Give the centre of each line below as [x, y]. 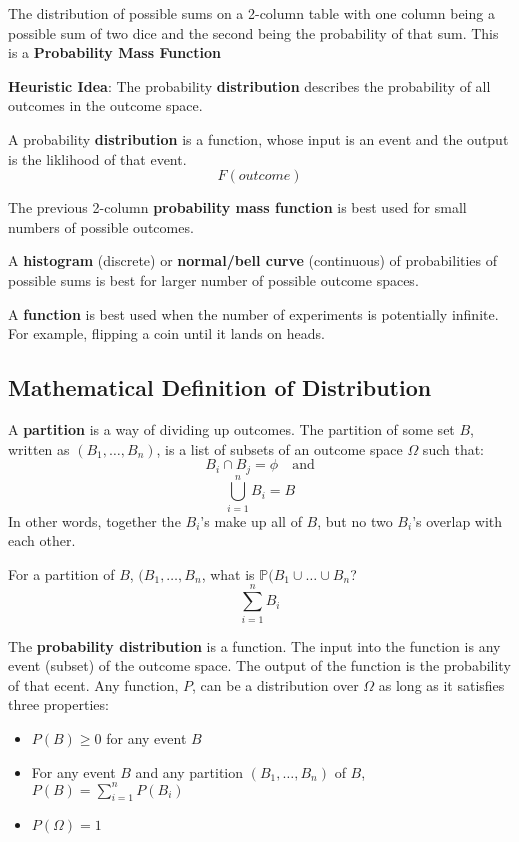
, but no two [355, 520]
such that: [453, 448]
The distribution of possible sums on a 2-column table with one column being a [251, 13]
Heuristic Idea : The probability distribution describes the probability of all [249, 85]
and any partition [189, 771]
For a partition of [61, 573]
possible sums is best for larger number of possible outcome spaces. [213, 279]
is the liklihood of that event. [97, 158]
